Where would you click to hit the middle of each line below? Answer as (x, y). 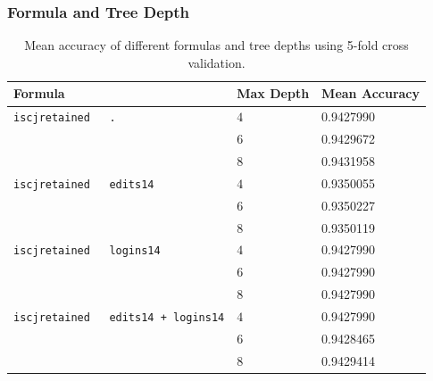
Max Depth (273, 93)
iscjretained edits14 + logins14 (119, 318)
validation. (216, 62)
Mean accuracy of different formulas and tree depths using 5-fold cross (216, 45)
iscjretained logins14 (87, 251)
